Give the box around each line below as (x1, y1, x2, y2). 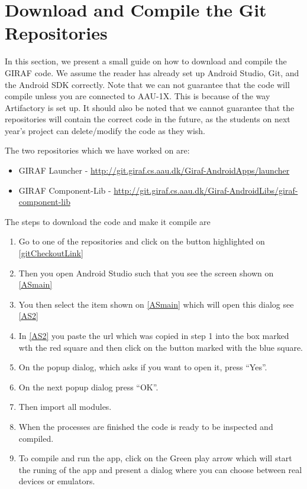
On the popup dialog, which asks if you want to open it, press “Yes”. (18, 361, 267, 373)
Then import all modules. (18, 400, 112, 413)
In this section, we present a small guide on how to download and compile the (5, 55, 287, 67)
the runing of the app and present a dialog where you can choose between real (18, 463, 302, 475)
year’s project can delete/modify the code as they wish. (5, 124, 206, 136)
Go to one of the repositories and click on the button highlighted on (18, 235, 265, 247)
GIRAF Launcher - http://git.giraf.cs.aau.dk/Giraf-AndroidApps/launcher (18, 164, 290, 177)
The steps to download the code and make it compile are (5, 215, 211, 227)
